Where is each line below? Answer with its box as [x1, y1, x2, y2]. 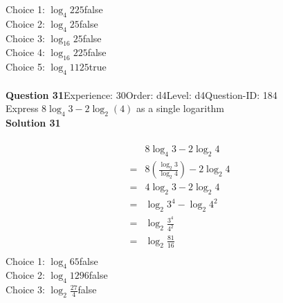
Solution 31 [6, 115, 61, 129]
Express [6, 101, 39, 116]
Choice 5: [6, 59, 45, 74]
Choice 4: [6, 45, 45, 59]
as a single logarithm [136, 101, 225, 116]
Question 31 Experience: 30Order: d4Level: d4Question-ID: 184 [6, 87, 277, 102]
